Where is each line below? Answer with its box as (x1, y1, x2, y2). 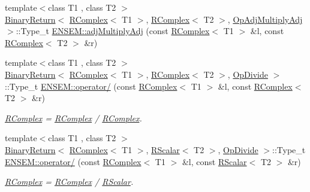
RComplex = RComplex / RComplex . (5, 111, 142, 124)
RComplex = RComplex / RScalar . (5, 175, 134, 188)
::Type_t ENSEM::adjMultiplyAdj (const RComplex (16, 25, 210, 37)
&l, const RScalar (182, 155, 247, 167)
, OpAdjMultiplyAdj (227, 13, 303, 25)
